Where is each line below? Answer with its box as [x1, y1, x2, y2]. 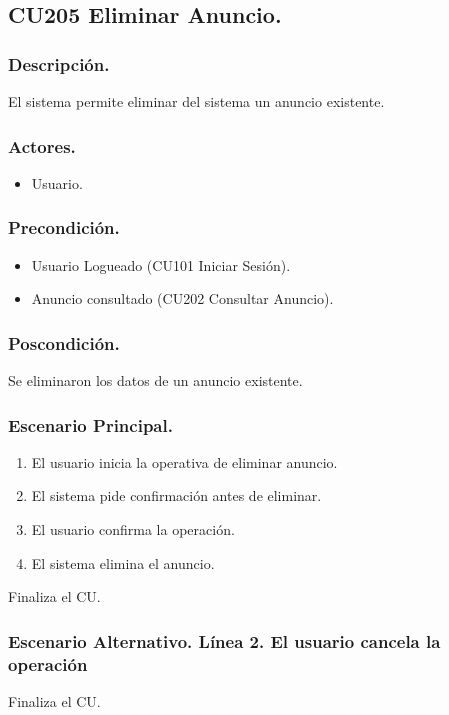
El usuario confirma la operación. [31, 519, 235, 540]
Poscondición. [8, 330, 120, 355]
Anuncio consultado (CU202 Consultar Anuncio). [31, 288, 334, 309]
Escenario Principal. [8, 412, 173, 437]
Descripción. [8, 51, 110, 76]
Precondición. [8, 215, 120, 240]
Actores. [8, 133, 76, 158]
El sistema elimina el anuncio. [31, 552, 215, 573]
